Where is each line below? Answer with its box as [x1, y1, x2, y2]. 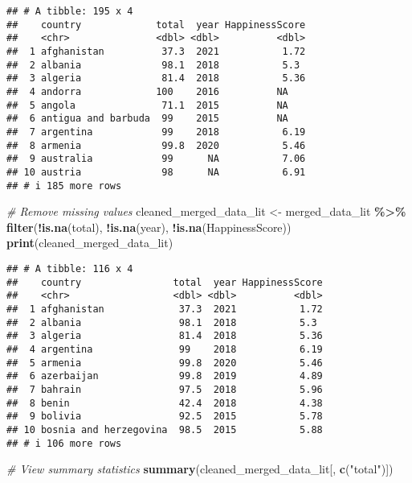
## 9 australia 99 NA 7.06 [6, 153, 306, 165]
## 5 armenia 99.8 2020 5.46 [6, 357, 323, 369]
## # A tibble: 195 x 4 [6, 6, 133, 17]
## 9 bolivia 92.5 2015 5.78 [6, 411, 323, 423]
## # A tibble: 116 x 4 [6, 262, 133, 275]
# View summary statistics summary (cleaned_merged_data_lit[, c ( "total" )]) [6, 460, 394, 477]
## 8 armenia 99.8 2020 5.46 [6, 139, 306, 151]
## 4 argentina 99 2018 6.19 [6, 343, 323, 355]
